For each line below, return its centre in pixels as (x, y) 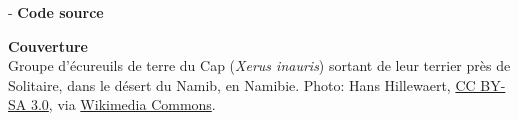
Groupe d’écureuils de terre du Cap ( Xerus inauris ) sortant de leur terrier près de (259, 65)
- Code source (56, 12)
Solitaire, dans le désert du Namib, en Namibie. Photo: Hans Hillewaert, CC (242, 84)
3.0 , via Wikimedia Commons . (123, 104)
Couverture (48, 45)
